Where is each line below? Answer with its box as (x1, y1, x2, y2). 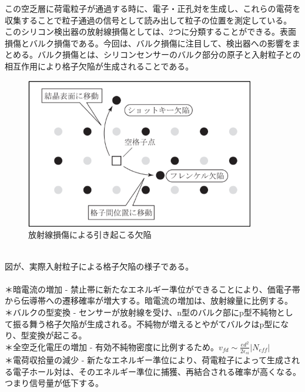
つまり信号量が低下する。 (5, 377, 103, 389)
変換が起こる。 (29, 329, 87, 341)
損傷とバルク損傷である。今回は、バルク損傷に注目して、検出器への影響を (5, 36, 292, 49)
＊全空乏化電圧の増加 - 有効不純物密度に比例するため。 (5, 340, 219, 353)
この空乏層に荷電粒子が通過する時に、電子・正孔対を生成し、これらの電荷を (5, 2, 301, 14)
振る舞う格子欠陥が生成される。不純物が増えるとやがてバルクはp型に (12, 317, 281, 330)
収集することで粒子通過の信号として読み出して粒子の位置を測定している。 (5, 14, 292, 26)
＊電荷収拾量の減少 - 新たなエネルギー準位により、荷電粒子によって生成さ (5, 354, 292, 366)
